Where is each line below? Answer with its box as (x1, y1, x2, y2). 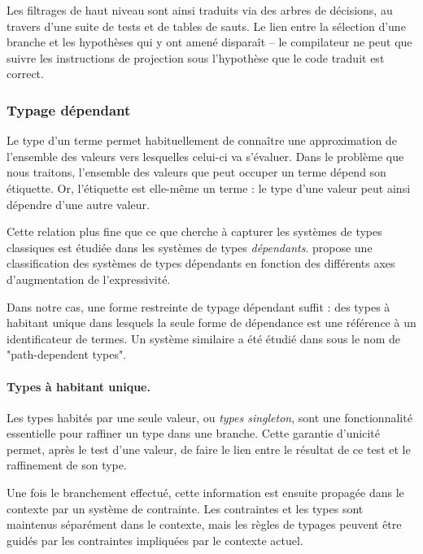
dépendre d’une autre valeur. (7, 195, 150, 212)
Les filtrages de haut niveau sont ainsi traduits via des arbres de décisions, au (7, 2, 393, 18)
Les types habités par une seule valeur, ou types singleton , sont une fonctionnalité (7, 408, 412, 425)
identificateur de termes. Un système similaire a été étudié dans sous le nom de (7, 329, 400, 347)
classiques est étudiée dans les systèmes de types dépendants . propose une (7, 238, 373, 255)
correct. (7, 65, 44, 82)
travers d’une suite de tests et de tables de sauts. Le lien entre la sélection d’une (7, 17, 406, 34)
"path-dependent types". (7, 346, 127, 363)
